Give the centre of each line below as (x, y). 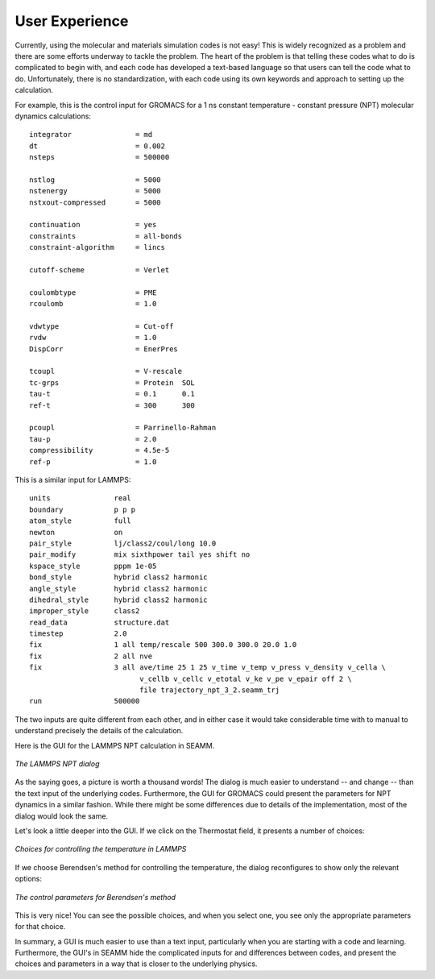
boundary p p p (83, 509)
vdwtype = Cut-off (101, 326)
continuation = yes (93, 225)
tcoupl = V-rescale (106, 371)
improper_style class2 (85, 611)
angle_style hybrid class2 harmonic (119, 589)
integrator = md (91, 135)
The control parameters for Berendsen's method (95, 897)
